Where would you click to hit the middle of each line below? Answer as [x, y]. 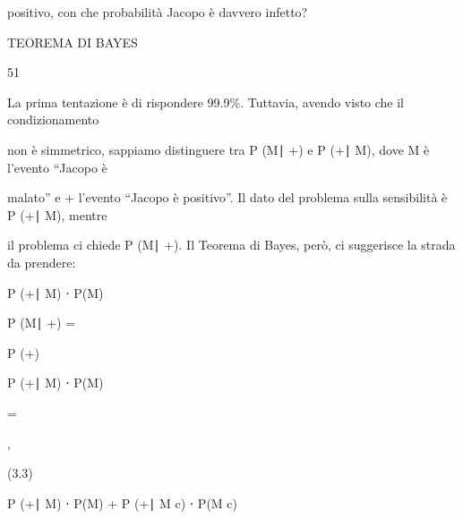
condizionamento [53, 119]
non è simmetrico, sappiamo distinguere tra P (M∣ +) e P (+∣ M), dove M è [219, 149]
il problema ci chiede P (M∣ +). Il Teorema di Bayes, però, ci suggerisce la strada [231, 245]
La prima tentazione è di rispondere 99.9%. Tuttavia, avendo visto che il [206, 102]
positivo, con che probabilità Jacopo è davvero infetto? [158, 12]
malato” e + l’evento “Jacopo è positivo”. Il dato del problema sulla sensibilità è [227, 197]
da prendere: [42, 262]
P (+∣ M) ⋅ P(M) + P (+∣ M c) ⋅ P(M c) [123, 502]
